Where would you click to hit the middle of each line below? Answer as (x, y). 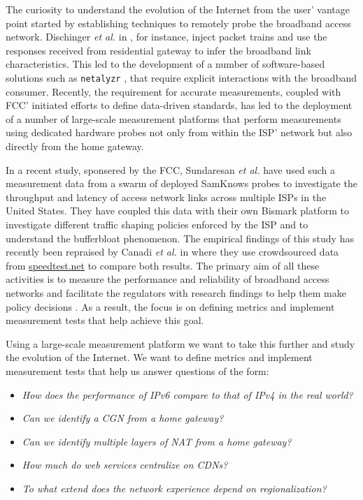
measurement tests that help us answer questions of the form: (137, 370)
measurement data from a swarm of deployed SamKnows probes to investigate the (181, 183)
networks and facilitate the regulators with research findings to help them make (176, 292)
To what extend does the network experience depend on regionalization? (174, 488)
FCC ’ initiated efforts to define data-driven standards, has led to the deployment (179, 105)
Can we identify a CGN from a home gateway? (123, 418)
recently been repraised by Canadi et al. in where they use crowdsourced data (172, 252)
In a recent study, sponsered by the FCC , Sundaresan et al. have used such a (170, 169)
